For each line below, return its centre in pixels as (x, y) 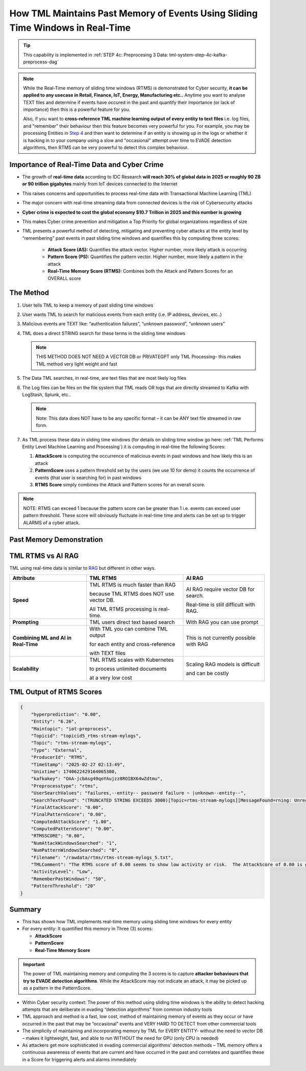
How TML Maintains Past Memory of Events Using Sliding (134, 13)
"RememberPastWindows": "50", (69, 879)
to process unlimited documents (128, 668)
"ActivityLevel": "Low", (62, 872)
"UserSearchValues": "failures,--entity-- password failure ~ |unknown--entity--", (138, 793)
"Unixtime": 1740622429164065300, (74, 771)
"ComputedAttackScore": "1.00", (71, 822)
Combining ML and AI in (42, 638)
